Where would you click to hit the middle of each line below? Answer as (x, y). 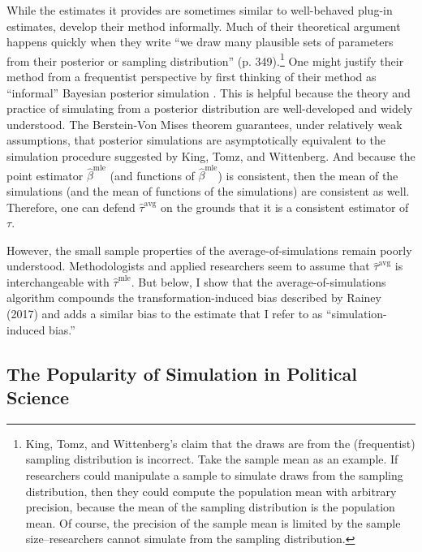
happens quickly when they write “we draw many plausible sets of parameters (200, 42)
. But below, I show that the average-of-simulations (258, 281)
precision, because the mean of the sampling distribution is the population (210, 507)
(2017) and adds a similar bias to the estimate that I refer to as (165, 314)
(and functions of (152, 175)
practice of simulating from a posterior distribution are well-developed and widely (210, 108)
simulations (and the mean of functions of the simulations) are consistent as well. (208, 190)
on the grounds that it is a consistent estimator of (284, 207)
